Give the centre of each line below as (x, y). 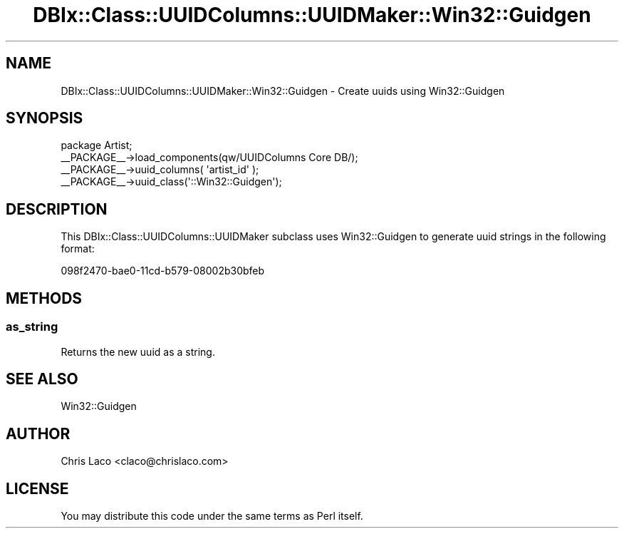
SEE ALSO (42, 379)
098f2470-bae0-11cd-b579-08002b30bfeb (163, 271)
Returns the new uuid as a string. (138, 351)
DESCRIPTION (57, 209)
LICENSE (37, 488)
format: (78, 249)
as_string (32, 327)
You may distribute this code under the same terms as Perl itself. (212, 516)
